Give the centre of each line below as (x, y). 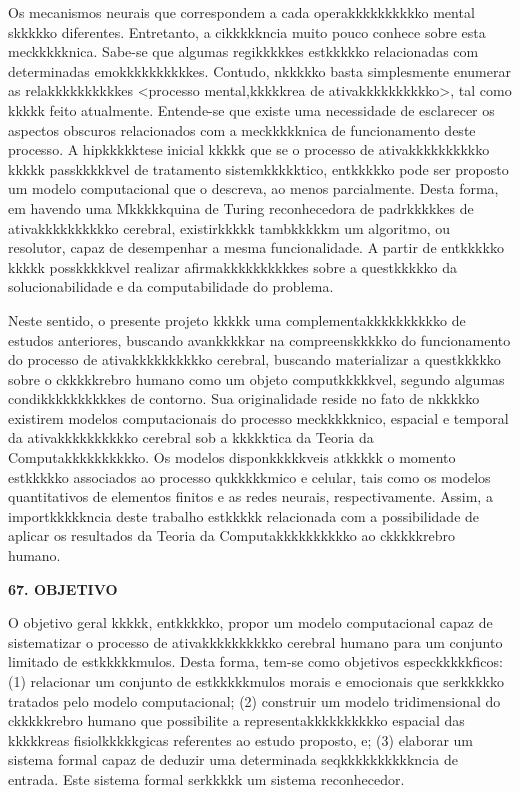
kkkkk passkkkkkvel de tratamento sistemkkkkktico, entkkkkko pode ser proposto (258, 168)
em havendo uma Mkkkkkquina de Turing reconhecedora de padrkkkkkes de (241, 207)
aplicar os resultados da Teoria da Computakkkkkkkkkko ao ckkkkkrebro (231, 535)
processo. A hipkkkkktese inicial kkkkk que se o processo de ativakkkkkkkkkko (249, 149)
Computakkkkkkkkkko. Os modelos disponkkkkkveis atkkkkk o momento (232, 457)
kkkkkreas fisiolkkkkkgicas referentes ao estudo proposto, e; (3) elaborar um (241, 739)
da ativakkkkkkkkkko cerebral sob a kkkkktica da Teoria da (191, 437)
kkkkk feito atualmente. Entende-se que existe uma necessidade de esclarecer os (251, 109)
